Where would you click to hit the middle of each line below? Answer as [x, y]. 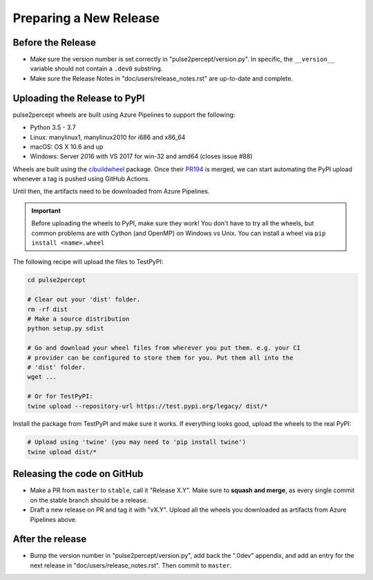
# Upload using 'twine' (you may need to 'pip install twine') [137, 442]
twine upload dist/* [62, 452]
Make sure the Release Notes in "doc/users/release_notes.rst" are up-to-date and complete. [162, 78]
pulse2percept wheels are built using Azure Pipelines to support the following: [124, 115]
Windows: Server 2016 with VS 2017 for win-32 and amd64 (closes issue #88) [141, 156]
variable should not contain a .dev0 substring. [96, 68]
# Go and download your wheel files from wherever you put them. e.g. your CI [164, 348]
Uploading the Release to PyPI [79, 98]
